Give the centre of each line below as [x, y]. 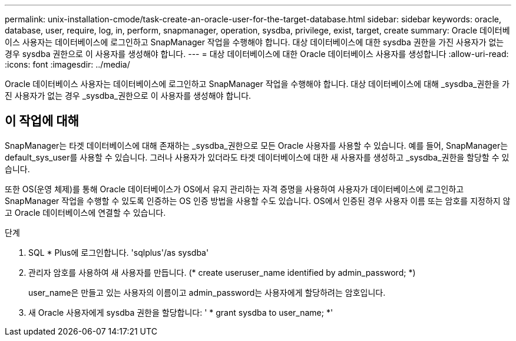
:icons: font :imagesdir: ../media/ [67, 64]
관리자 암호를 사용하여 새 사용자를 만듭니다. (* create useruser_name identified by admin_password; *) [222, 272]
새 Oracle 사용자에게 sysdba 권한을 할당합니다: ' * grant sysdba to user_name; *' [181, 312]
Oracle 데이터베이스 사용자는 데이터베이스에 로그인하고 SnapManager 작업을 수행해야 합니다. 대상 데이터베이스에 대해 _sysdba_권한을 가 [257, 84]
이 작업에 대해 [42, 121]
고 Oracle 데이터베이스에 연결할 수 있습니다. [85, 212]
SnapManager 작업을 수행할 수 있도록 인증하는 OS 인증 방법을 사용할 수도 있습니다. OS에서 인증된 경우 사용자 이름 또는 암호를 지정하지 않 [258, 200]
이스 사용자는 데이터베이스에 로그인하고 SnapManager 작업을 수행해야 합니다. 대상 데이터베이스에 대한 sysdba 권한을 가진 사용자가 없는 [254, 42]
